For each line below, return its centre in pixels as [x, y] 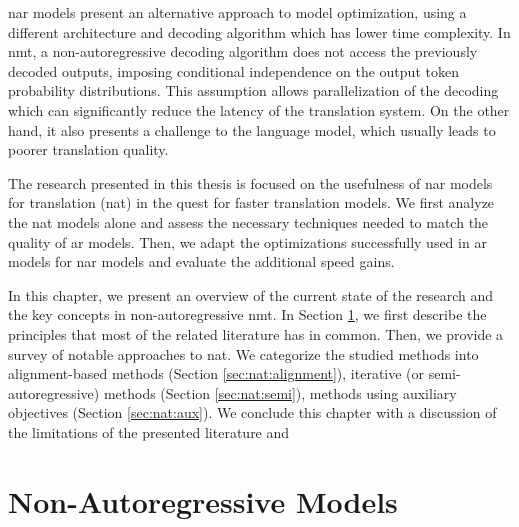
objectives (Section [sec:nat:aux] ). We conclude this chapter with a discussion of [252, 412]
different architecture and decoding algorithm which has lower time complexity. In [259, 31]
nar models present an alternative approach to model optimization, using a [237, 12]
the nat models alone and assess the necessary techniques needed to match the [248, 221]
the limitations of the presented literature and [149, 431]
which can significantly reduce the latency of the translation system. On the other [259, 109]
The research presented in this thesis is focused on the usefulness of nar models [250, 182]
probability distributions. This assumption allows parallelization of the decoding [253, 90]
